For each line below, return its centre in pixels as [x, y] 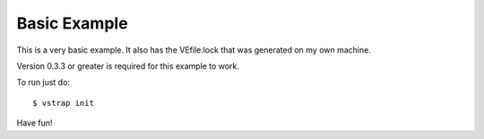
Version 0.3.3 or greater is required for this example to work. [128, 66]
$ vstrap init [63, 103]
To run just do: [43, 82]
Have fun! [35, 123]
